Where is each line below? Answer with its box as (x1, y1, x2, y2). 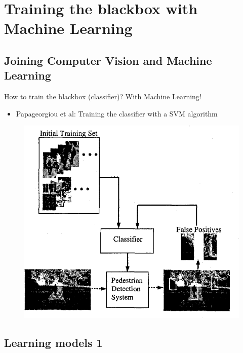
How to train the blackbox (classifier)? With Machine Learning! (4, 91, 201, 102)
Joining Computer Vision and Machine (4, 52, 212, 68)
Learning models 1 (4, 335, 103, 350)
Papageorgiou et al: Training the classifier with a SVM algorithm (16, 108, 218, 119)
